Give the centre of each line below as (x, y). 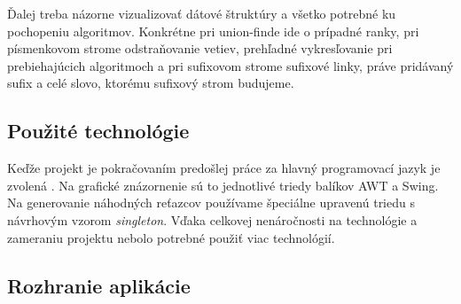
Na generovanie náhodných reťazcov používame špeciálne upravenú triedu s (211, 203)
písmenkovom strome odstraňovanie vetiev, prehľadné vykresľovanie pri (200, 48)
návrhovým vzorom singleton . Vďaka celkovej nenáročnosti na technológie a (212, 219)
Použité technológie (98, 131)
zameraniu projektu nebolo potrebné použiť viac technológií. (171, 237)
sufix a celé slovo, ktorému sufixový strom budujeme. (151, 83)
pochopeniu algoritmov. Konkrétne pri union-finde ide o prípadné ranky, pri (213, 31)
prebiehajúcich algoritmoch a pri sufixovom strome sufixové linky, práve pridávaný (230, 65)
